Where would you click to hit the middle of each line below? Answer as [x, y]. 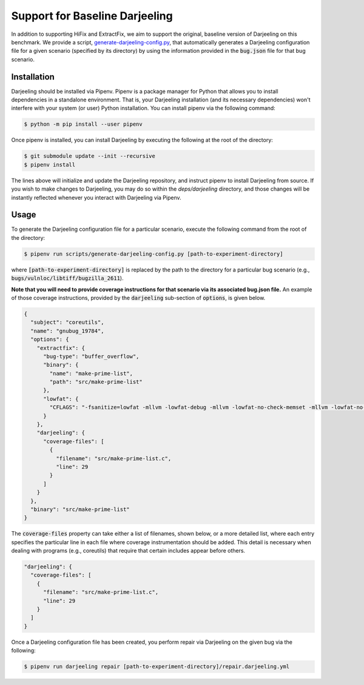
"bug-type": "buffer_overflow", [91, 356]
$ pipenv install [50, 165]
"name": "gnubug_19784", [67, 331]
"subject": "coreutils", [67, 322]
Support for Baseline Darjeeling [92, 16]
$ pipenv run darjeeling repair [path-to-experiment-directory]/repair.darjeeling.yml [157, 667]
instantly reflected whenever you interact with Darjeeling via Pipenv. [96, 197]
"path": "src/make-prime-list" [96, 382]
